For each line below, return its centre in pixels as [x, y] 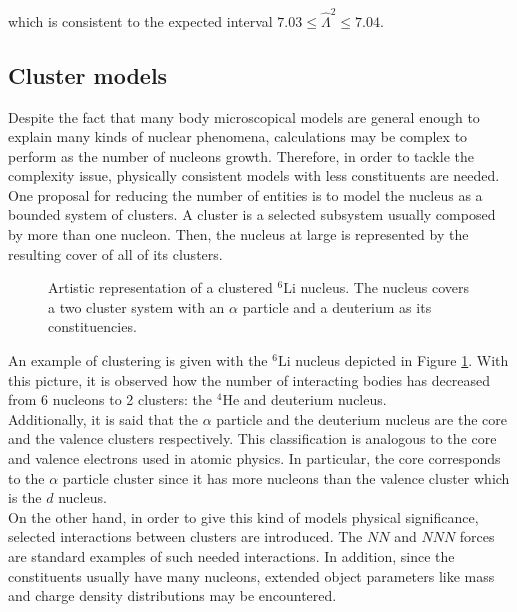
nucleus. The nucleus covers [385, 287]
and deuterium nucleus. [315, 399]
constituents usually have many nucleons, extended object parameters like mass [251, 575]
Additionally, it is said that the [103, 418]
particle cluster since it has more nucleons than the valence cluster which [286, 477]
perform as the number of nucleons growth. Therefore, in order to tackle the [241, 155]
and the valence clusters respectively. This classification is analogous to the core [252, 438]
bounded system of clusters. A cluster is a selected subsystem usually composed [252, 214]
